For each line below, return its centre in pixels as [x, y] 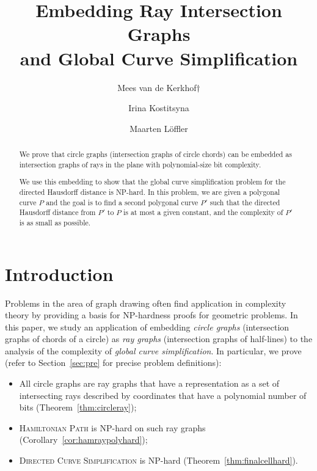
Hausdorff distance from [57, 212]
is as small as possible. [55, 222]
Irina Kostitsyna [159, 108]
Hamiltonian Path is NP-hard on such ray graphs [112, 427]
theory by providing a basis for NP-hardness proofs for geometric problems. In [151, 315]
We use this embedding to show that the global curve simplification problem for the [152, 182]
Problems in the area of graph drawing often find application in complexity [146, 303]
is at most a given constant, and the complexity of [203, 212]
